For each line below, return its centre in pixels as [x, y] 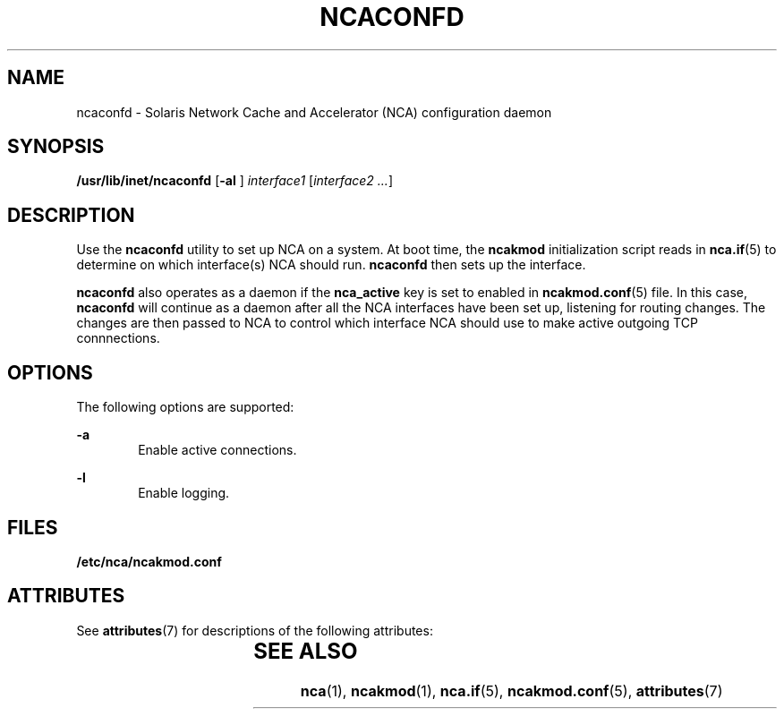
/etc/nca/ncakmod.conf [149, 561]
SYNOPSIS [56, 147]
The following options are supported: [185, 407]
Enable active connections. [217, 450]
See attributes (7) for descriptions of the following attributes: [255, 630]
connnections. [118, 338]
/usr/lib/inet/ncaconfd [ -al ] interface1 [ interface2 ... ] [234, 181]
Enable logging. [184, 493]
